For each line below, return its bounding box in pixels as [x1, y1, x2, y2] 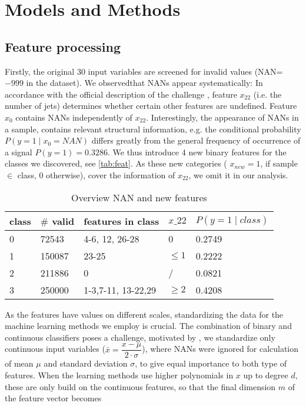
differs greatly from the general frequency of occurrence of [91, 134, 301, 147]
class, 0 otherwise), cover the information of [17, 168, 175, 181]
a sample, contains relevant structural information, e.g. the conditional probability [5, 122, 301, 135]
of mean [5, 357, 34, 370]
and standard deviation [44, 357, 128, 370]
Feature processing [5, 37, 121, 55]
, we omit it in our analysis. [188, 168, 288, 181]
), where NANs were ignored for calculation [142, 342, 299, 355]
